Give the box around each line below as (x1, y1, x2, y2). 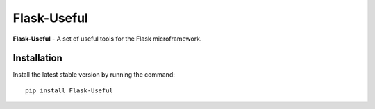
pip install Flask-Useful (25, 86, 114, 95)
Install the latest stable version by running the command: (12, 70, 175, 79)
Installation (12, 52, 62, 64)
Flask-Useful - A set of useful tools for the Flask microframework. (12, 34, 202, 43)
